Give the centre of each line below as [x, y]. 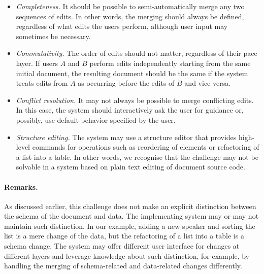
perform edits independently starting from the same [170, 63]
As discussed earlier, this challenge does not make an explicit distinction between [130, 206]
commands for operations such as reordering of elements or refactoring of [146, 147]
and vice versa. [208, 83]
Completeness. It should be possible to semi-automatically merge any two [130, 6]
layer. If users [37, 63]
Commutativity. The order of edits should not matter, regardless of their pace [137, 53]
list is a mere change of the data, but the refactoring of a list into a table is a [124, 236]
